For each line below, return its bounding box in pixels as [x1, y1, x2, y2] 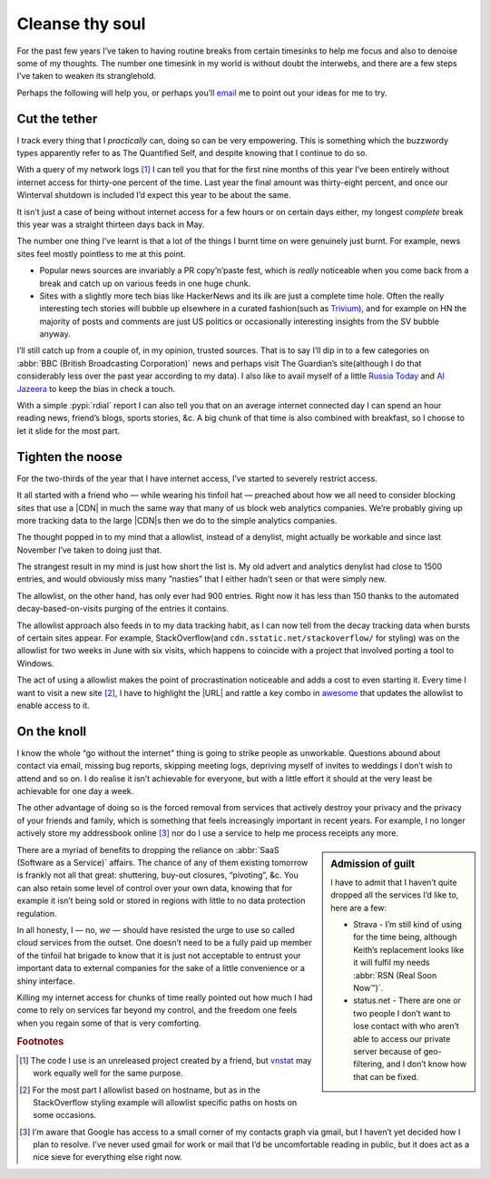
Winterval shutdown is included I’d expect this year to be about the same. [16, 190, 291, 201]
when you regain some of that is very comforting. [16, 1017, 201, 1028]
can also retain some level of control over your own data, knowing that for [16, 882, 293, 893]
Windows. [16, 658, 54, 669]
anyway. [39, 329, 72, 339]
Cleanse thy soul [16, 14, 146, 34]
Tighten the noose [16, 449, 122, 465]
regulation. [16, 908, 57, 918]
